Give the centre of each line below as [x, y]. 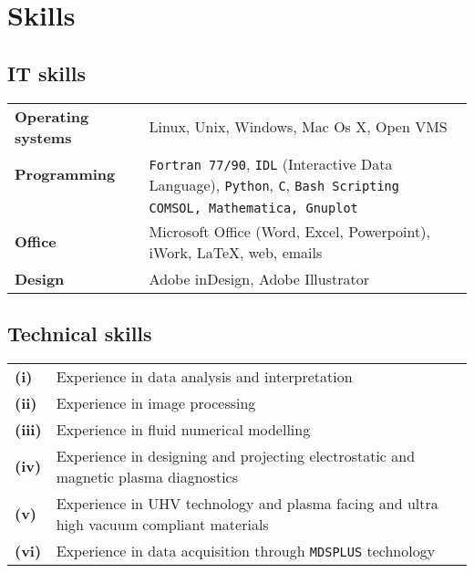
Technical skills [80, 333]
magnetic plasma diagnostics [147, 476]
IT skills [46, 73]
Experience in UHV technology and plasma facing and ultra [247, 503]
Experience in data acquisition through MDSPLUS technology [246, 550]
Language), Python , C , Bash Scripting [274, 184]
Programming [65, 174]
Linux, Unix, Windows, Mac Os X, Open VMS [298, 127]
